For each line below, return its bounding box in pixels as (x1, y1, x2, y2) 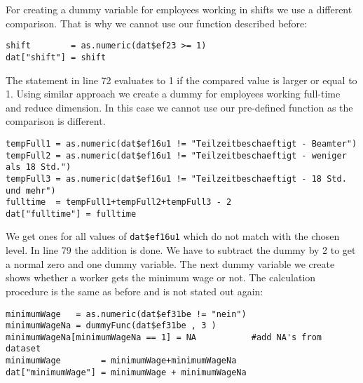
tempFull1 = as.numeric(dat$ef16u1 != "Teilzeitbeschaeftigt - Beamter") (6, 138, 357, 149)
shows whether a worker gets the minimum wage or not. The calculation (6, 270, 316, 285)
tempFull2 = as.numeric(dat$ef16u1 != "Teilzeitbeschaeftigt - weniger (6, 150, 347, 161)
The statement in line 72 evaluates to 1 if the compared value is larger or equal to (6, 72, 357, 87)
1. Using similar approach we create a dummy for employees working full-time (6, 86, 341, 101)
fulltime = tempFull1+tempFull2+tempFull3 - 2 (6, 197, 232, 208)
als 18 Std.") (6, 162, 71, 173)
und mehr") (6, 185, 56, 196)
